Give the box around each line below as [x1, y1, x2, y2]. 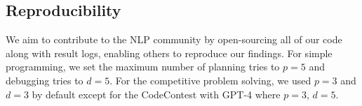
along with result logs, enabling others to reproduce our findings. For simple [6, 45, 333, 60]
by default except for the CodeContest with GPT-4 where [32, 86, 281, 101]
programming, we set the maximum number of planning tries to [6, 59, 280, 74]
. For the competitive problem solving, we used [109, 73, 311, 87]
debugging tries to [6, 73, 83, 87]
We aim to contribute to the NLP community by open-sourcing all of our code [6, 32, 342, 47]
